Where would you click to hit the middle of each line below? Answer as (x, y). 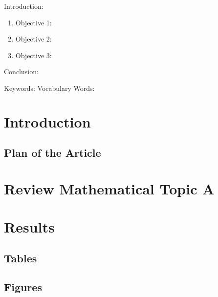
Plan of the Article (53, 153)
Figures (23, 286)
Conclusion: (21, 72)
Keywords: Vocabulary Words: (49, 88)
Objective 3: (33, 55)
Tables (21, 258)
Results (29, 227)
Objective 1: (33, 22)
